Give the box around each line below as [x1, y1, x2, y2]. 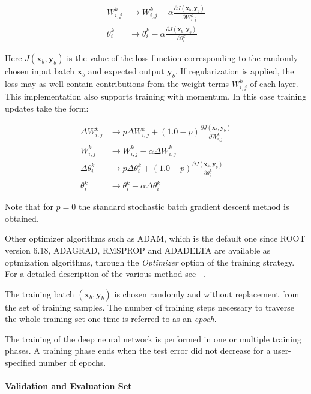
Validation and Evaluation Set [5, 380, 132, 392]
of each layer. [250, 77, 298, 90]
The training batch [5, 287, 74, 300]
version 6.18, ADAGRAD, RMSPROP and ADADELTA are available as [5, 243, 271, 256]
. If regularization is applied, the [175, 65, 294, 77]
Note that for [5, 200, 53, 213]
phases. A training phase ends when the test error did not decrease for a [5, 344, 271, 357]
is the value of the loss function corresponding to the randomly [67, 52, 298, 64]
